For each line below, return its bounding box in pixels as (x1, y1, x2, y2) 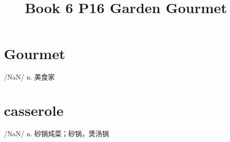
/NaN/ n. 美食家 (4, 72, 55, 82)
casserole (4, 100, 64, 120)
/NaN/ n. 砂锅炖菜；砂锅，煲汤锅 (4, 128, 109, 139)
